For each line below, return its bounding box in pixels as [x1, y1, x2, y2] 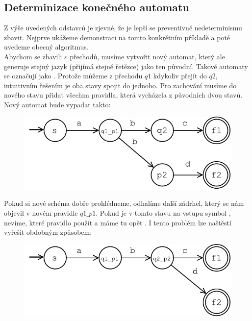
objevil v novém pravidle [4, 208, 78, 218]
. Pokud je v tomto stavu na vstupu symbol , [96, 208, 231, 218]
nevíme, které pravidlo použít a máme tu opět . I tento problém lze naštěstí [4, 217, 231, 227]
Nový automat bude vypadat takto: [4, 99, 111, 109]
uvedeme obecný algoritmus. [4, 42, 89, 52]
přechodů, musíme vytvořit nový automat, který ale [70, 51, 225, 61]
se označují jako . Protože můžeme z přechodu [4, 71, 143, 81]
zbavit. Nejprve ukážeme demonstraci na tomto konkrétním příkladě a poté [4, 32, 230, 42]
